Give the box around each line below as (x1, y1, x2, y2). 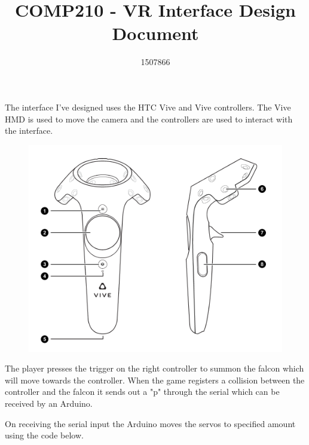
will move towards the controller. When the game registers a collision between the (5, 373, 305, 386)
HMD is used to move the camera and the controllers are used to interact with (5, 112, 293, 125)
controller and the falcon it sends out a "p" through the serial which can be (5, 385, 280, 398)
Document (112, 21, 199, 45)
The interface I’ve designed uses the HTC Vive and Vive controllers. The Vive (5, 100, 291, 113)
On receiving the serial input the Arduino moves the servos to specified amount (5, 417, 296, 429)
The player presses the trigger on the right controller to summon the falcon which (5, 362, 304, 375)
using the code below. (5, 429, 84, 441)
